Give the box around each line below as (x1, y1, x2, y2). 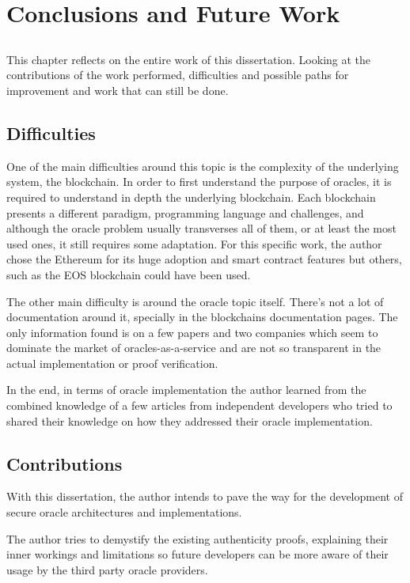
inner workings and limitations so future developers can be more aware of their (6, 546, 389, 562)
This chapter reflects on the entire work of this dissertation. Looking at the (6, 51, 371, 67)
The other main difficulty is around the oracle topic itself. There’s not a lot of (6, 293, 384, 309)
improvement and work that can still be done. (6, 81, 229, 98)
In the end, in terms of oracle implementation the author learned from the (6, 381, 366, 398)
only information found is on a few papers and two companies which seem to (6, 324, 378, 340)
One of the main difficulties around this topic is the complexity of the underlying (6, 157, 399, 174)
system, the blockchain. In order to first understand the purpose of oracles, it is (6, 173, 392, 190)
